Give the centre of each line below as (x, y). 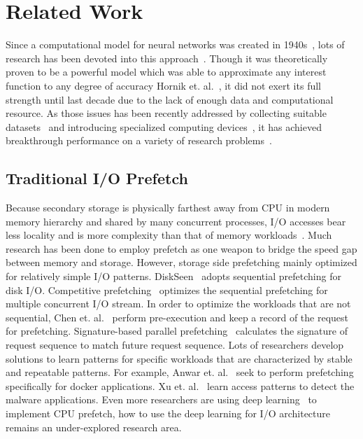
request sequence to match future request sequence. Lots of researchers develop (175, 345)
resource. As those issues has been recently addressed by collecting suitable (166, 113)
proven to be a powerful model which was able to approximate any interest (166, 72)
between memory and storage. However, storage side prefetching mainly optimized (181, 262)
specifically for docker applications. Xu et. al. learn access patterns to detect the (180, 385)
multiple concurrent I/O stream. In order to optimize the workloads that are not (178, 304)
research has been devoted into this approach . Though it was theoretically (167, 58)
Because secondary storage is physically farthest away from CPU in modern (168, 208)
